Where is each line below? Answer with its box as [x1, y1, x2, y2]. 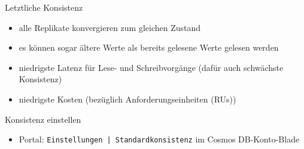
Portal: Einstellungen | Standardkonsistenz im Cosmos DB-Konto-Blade [19, 133, 300, 145]
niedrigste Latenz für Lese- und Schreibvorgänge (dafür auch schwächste [19, 61, 284, 73]
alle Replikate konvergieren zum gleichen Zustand [19, 21, 201, 33]
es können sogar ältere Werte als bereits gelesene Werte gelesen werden [19, 41, 279, 54]
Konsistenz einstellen [5, 113, 81, 125]
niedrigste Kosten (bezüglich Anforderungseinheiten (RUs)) [19, 92, 236, 105]
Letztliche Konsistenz [5, 1, 83, 13]
